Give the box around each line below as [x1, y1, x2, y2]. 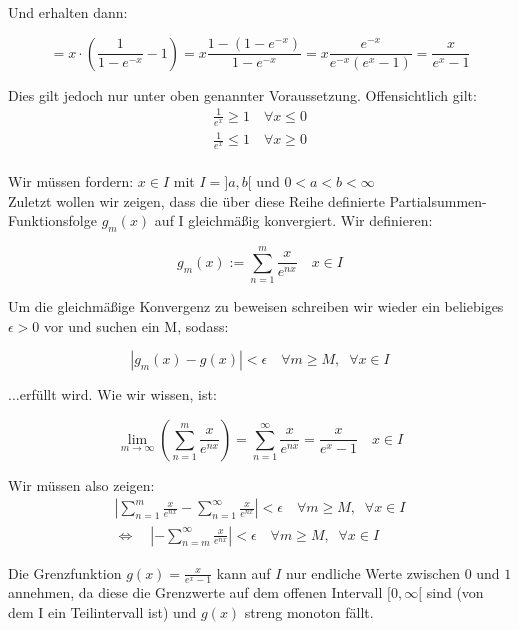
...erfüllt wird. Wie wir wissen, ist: [8, 384, 217, 405]
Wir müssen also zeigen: [8, 474, 155, 495]
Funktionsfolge [8, 210, 97, 231]
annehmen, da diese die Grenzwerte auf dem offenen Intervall [8, 582, 383, 603]
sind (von [426, 582, 484, 603]
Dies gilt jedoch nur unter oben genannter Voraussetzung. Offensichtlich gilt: [8, 84, 477, 105]
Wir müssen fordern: [8, 170, 134, 191]
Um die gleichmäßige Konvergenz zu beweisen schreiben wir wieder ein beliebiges [8, 296, 504, 317]
